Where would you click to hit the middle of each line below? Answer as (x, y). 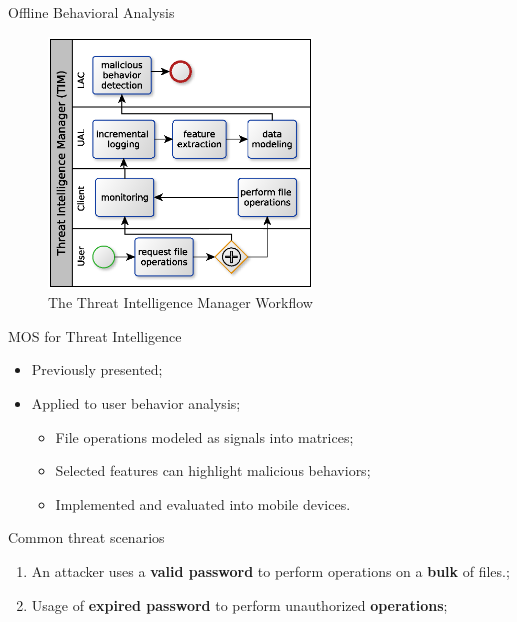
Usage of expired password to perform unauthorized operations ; (239, 604)
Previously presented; (97, 369)
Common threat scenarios (86, 537)
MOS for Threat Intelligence (95, 335)
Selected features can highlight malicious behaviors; (213, 470)
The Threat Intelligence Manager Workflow (180, 302)
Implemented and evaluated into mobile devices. (203, 503)
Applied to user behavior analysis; (136, 402)
